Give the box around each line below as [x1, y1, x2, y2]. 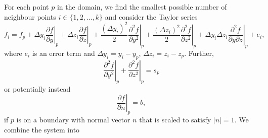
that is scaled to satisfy [139, 114, 211, 124]
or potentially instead [4, 83, 71, 94]
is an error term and [32, 47, 95, 58]
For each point [4, 2, 49, 12]
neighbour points [4, 11, 56, 22]
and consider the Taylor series [105, 11, 198, 22]
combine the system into [4, 124, 80, 134]
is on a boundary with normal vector [16, 114, 130, 124]
